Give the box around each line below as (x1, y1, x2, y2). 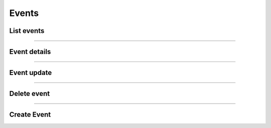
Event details (9, 47, 51, 56)
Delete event (9, 89, 50, 98)
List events (9, 26, 45, 35)
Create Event (9, 110, 51, 119)
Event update (9, 68, 52, 77)
